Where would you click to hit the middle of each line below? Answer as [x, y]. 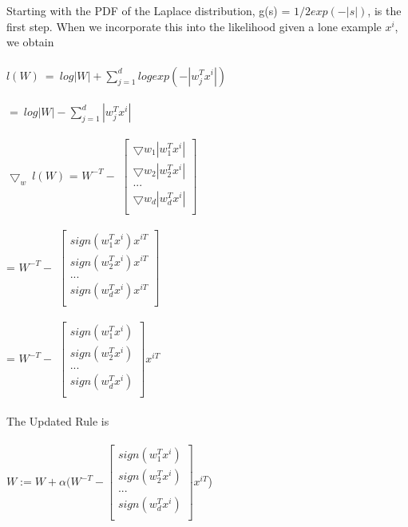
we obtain [30, 42]
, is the [384, 11]
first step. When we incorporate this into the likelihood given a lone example [194, 26]
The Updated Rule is [58, 421]
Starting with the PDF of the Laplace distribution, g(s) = [149, 11]
